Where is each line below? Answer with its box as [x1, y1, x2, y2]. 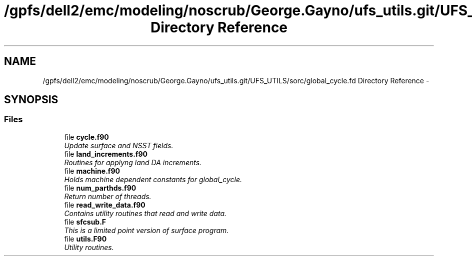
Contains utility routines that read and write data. [64, 209, 227, 218]
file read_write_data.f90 [64, 200, 145, 209]
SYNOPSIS [4, 93, 58, 106]
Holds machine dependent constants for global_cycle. [64, 175, 242, 184]
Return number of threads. [64, 192, 151, 201]
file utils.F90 [64, 234, 107, 243]
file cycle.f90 [64, 132, 109, 141]
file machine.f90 [64, 166, 120, 175]
